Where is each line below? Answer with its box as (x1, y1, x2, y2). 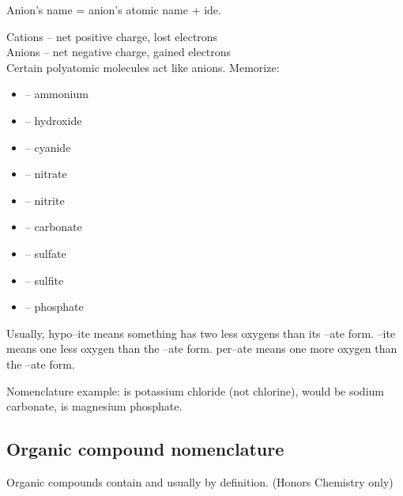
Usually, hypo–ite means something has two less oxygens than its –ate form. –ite (6, 324, 396, 341)
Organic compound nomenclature (6, 437, 284, 461)
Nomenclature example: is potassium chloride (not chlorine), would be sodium (6, 382, 384, 399)
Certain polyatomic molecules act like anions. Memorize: (6, 59, 280, 75)
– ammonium (24, 85, 89, 102)
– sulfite (24, 271, 64, 288)
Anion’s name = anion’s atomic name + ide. (6, 2, 221, 17)
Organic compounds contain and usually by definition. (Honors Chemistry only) (6, 473, 394, 490)
